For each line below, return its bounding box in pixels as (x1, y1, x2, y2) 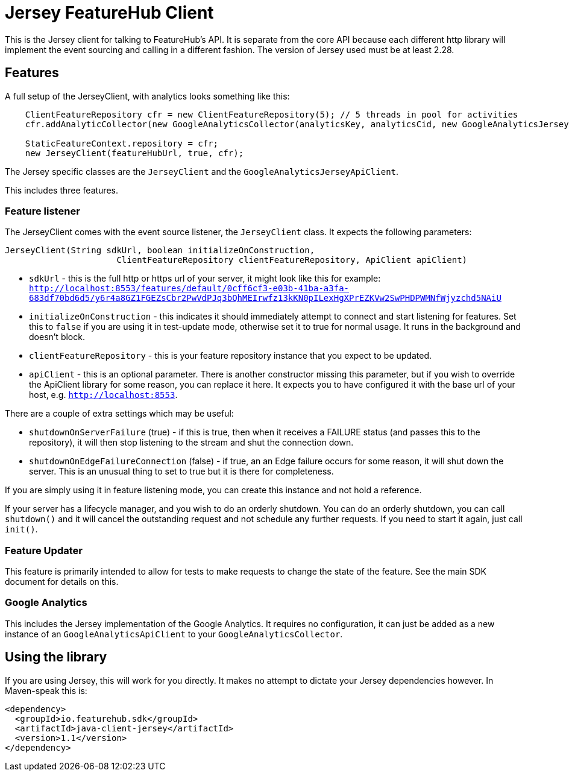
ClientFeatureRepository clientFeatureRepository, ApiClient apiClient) (116, 255, 468, 265)
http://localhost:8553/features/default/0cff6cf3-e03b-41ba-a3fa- (29, 283, 350, 294)
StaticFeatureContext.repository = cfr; (25, 138, 219, 148)
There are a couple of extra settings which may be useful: (5, 408, 234, 419)
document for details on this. (5, 576, 119, 587)
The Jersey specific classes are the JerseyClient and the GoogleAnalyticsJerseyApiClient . (5, 166, 399, 177)
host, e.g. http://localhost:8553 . (29, 390, 178, 400)
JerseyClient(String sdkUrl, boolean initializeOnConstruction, (5, 245, 315, 256)
